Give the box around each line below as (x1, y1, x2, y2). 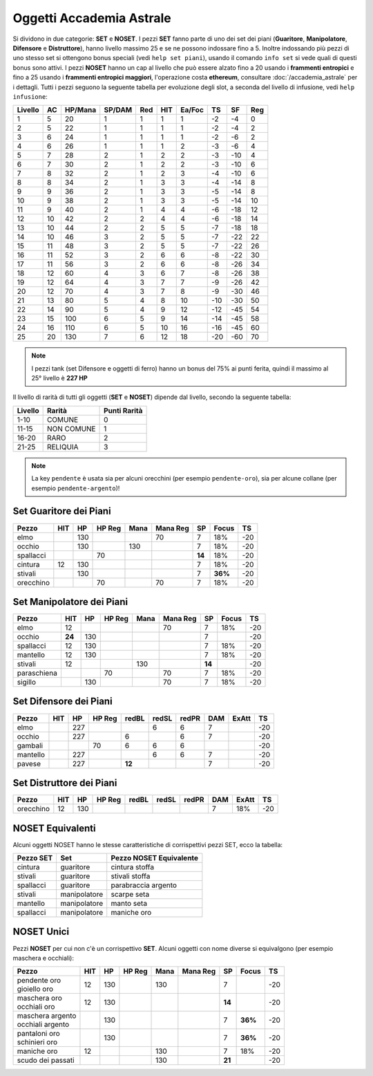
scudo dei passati (17, 1055, 75, 1065)
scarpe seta (111, 889, 150, 899)
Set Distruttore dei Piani (12, 777, 117, 788)
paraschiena (17, 668, 58, 678)
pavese (17, 759, 41, 768)
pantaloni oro (17, 1029, 60, 1039)
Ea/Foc (180, 105, 204, 115)
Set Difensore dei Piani (12, 696, 113, 707)
